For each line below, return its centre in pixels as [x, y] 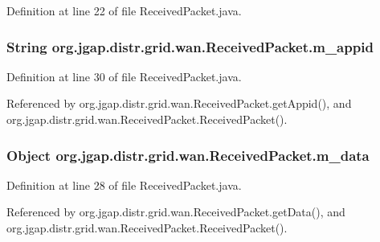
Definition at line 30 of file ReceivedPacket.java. [124, 76]
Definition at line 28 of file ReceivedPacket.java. [124, 185]
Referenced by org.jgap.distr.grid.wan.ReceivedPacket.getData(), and [176, 212]
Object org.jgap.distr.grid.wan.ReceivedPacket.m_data [188, 155]
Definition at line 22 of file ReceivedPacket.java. [124, 10]
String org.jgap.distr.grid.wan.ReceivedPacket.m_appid [190, 46]
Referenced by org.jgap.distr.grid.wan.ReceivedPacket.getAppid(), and [179, 103]
